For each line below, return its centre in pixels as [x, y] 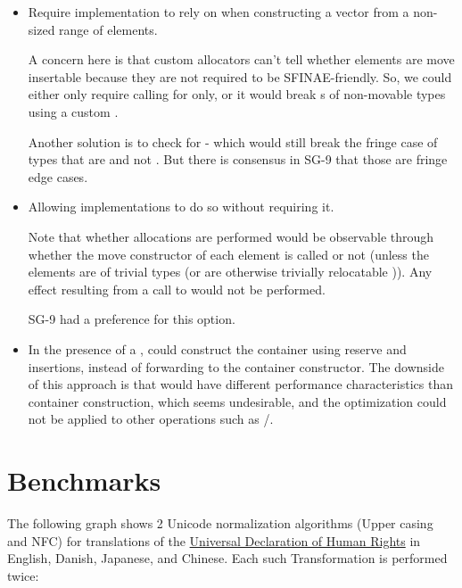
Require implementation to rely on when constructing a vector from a [219, 12]
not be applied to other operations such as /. [151, 419]
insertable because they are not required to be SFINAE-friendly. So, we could [240, 76]
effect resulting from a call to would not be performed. [177, 289]
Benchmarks [84, 480]
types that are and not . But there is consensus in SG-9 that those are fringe [238, 159]
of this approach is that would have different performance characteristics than [240, 384]
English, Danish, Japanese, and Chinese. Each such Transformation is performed [227, 558]
